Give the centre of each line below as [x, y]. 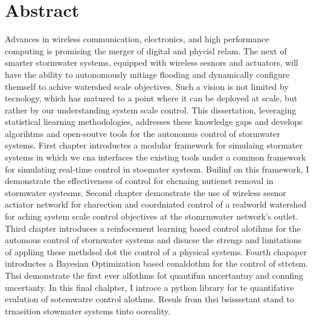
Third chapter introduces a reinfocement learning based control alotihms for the [153, 228]
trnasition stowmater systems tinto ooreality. [88, 310]
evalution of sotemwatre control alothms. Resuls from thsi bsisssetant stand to [149, 299]
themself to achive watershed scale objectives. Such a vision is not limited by [147, 86]
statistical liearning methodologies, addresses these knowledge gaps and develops [154, 122]
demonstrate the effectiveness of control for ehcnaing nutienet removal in [139, 181]
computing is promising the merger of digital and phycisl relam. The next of [146, 50]
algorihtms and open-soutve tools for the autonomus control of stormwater [143, 133]
